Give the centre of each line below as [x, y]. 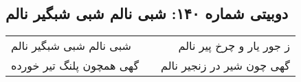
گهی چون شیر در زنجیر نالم [225, 66]
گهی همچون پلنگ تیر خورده [75, 66]
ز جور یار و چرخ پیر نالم [234, 46]
